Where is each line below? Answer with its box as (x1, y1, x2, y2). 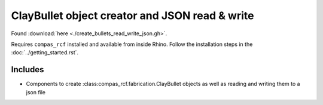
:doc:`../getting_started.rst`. (11, 49, 79, 56)
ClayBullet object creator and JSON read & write (11, 9, 254, 22)
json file (26, 88, 46, 95)
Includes (11, 64, 44, 75)
